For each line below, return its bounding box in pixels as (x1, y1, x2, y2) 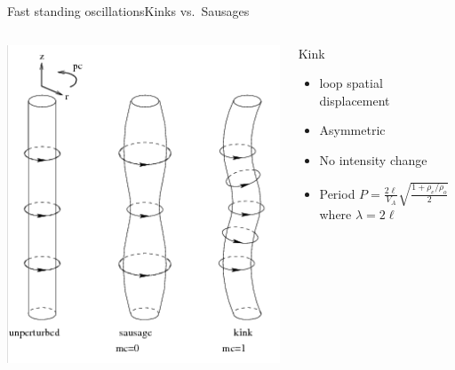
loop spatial (319, 74, 383, 92)
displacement (319, 91, 390, 109)
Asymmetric (319, 121, 386, 139)
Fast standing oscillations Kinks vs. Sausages (7, 2, 250, 20)
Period (319, 184, 355, 202)
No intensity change (319, 150, 427, 169)
